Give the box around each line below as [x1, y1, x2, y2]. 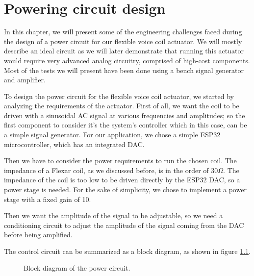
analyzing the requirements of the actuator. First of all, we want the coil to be [4, 100, 239, 111]
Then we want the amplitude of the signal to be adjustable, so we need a [4, 210, 223, 221]
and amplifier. [4, 75, 46, 85]
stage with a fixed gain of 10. [4, 194, 91, 204]
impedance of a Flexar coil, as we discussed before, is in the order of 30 [4, 165, 218, 175]
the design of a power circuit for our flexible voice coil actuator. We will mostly [4, 36, 242, 46]
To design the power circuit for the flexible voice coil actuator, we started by [4, 91, 234, 101]
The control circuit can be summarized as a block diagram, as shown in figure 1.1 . [4, 246, 251, 256]
